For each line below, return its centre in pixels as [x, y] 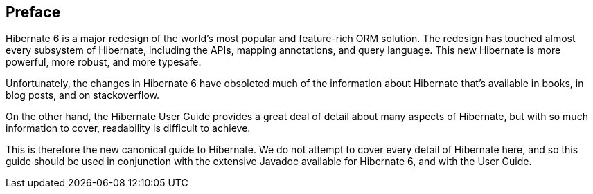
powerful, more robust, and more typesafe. [104, 62]
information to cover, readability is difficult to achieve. [128, 128]
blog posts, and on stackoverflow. [83, 95]
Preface [33, 12]
